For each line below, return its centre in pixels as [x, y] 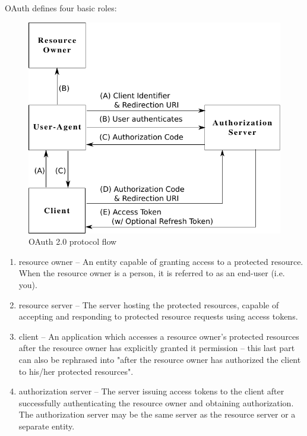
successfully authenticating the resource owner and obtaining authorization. [156, 402]
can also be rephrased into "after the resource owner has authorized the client [160, 359]
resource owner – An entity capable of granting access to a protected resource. [161, 261]
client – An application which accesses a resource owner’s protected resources [159, 336]
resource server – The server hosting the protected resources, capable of [149, 304]
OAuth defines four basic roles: [61, 8]
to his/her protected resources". [76, 371]
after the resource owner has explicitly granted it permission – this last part [157, 348]
